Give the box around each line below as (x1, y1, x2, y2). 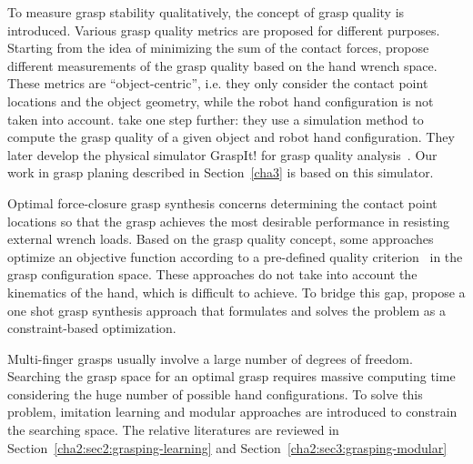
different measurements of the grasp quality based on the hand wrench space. (7, 55, 438, 75)
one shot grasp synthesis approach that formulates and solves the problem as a (7, 300, 446, 319)
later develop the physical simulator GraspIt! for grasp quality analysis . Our (7, 145, 438, 164)
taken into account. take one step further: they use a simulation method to (7, 109, 424, 128)
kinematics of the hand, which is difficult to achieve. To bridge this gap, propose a (7, 282, 466, 301)
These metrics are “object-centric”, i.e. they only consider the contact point (7, 74, 428, 93)
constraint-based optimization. (7, 318, 176, 338)
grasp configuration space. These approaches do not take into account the (7, 265, 418, 284)
